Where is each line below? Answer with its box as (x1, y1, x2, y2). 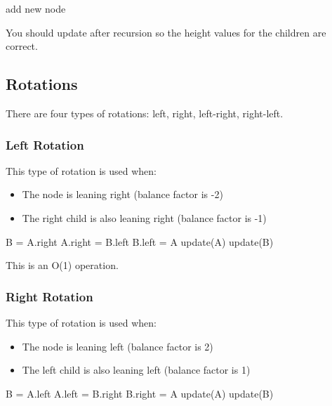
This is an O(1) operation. (6, 258, 119, 273)
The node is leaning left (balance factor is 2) (22, 339, 213, 353)
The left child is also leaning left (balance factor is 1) (22, 362, 251, 377)
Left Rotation (6, 136, 84, 153)
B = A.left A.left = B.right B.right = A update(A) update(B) (6, 386, 274, 400)
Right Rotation (6, 287, 93, 305)
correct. (6, 39, 38, 53)
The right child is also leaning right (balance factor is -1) (22, 210, 267, 225)
